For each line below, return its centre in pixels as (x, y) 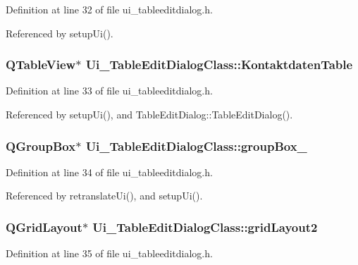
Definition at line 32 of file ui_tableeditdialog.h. (109, 9)
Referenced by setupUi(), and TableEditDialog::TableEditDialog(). (149, 114)
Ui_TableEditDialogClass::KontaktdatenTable (219, 64)
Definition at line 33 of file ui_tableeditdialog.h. (109, 91)
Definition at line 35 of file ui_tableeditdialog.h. (109, 253)
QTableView (41, 64)
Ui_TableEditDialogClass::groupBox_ (196, 146)
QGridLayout (44, 227)
